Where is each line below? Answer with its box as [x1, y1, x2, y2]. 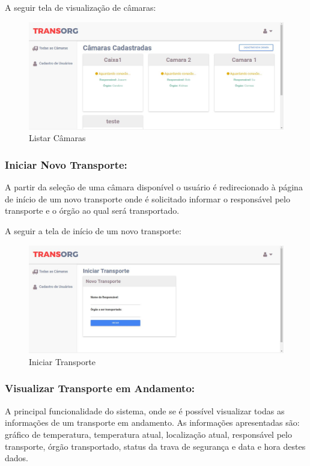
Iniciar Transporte [29, 355, 96, 368]
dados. [5, 452, 28, 464]
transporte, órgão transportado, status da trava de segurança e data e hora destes [5, 440, 306, 452]
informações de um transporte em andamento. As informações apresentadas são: [5, 416, 300, 429]
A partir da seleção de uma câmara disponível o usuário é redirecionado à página [5, 181, 303, 193]
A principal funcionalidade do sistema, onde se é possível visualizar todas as [5, 404, 285, 417]
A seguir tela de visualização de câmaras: [5, 1, 156, 13]
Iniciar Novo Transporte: [5, 157, 127, 172]
